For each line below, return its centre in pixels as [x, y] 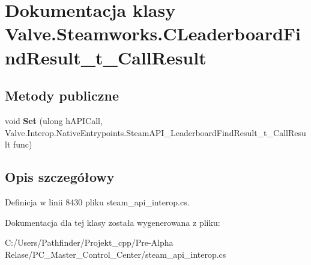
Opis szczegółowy [60, 177]
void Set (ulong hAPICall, [54, 120]
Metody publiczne [62, 95]
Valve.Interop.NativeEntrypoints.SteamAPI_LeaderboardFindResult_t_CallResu [155, 132]
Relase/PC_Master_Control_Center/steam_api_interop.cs [116, 254]
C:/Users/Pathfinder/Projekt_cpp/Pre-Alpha [89, 242]
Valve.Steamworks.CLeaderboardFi [153, 33]
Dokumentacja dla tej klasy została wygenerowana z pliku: [113, 222]
